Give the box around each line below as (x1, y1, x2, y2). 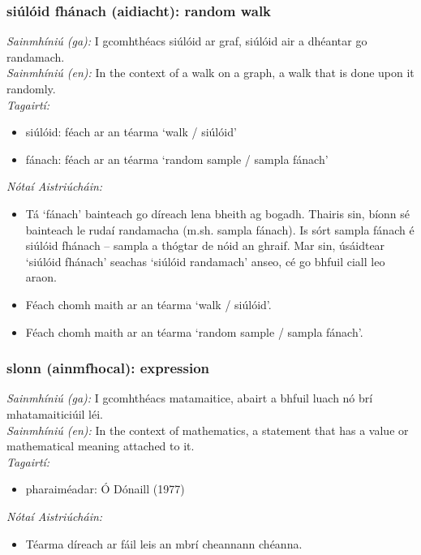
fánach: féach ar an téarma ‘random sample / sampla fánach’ (25, 150, 329, 167)
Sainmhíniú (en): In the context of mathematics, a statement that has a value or (6, 421, 409, 438)
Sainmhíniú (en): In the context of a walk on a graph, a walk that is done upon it (6, 64, 415, 81)
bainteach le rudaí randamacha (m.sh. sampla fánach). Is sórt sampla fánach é (25, 221, 415, 238)
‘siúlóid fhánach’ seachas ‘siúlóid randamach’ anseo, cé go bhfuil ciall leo (25, 252, 385, 269)
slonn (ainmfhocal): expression (6, 358, 209, 378)
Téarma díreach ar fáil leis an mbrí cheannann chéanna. (25, 535, 303, 552)
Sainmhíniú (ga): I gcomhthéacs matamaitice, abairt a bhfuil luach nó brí (6, 389, 373, 407)
